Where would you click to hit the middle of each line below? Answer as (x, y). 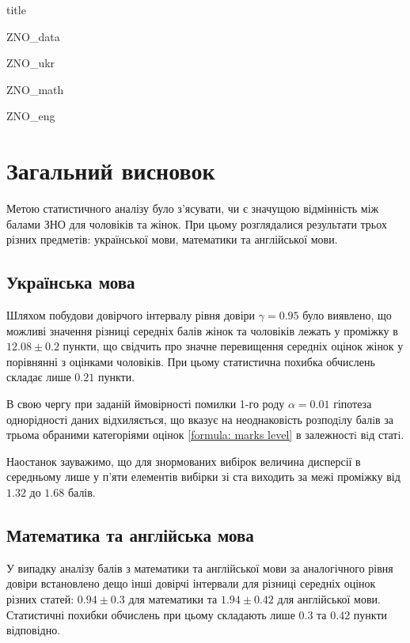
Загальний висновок (111, 170)
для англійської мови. (329, 599)
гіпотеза (353, 404)
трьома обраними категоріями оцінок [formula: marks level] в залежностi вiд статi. (205, 435)
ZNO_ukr (31, 63)
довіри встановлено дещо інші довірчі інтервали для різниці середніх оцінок (191, 583)
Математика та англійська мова (130, 535)
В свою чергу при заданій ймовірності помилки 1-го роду (146, 404)
